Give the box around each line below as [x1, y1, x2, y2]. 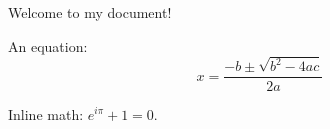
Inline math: [8, 103, 84, 124]
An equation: [8, 35, 88, 56]
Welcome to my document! [8, 2, 172, 22]
